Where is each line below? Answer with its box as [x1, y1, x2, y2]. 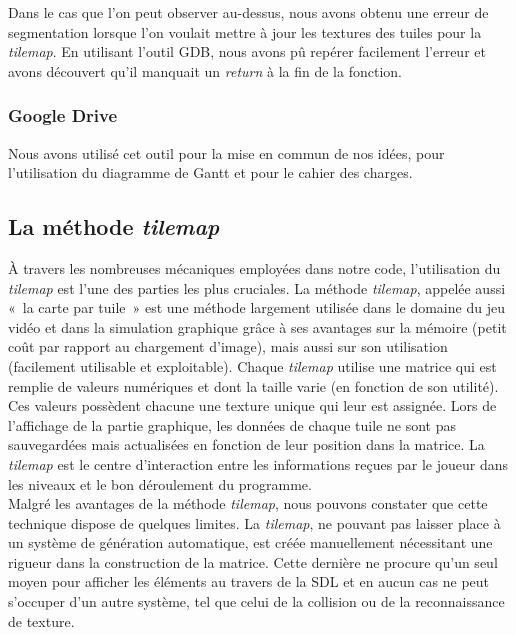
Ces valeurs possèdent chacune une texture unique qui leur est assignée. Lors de [8, 395, 497, 416]
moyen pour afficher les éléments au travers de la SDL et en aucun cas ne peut [8, 571, 490, 592]
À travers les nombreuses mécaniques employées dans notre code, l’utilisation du [8, 257, 501, 278]
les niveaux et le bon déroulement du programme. [8, 473, 312, 494]
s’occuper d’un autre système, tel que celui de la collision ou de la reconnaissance [8, 591, 505, 612]
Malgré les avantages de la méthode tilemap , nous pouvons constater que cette [8, 493, 488, 514]
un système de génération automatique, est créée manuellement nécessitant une [8, 532, 493, 553]
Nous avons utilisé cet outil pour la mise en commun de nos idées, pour [8, 142, 445, 163]
